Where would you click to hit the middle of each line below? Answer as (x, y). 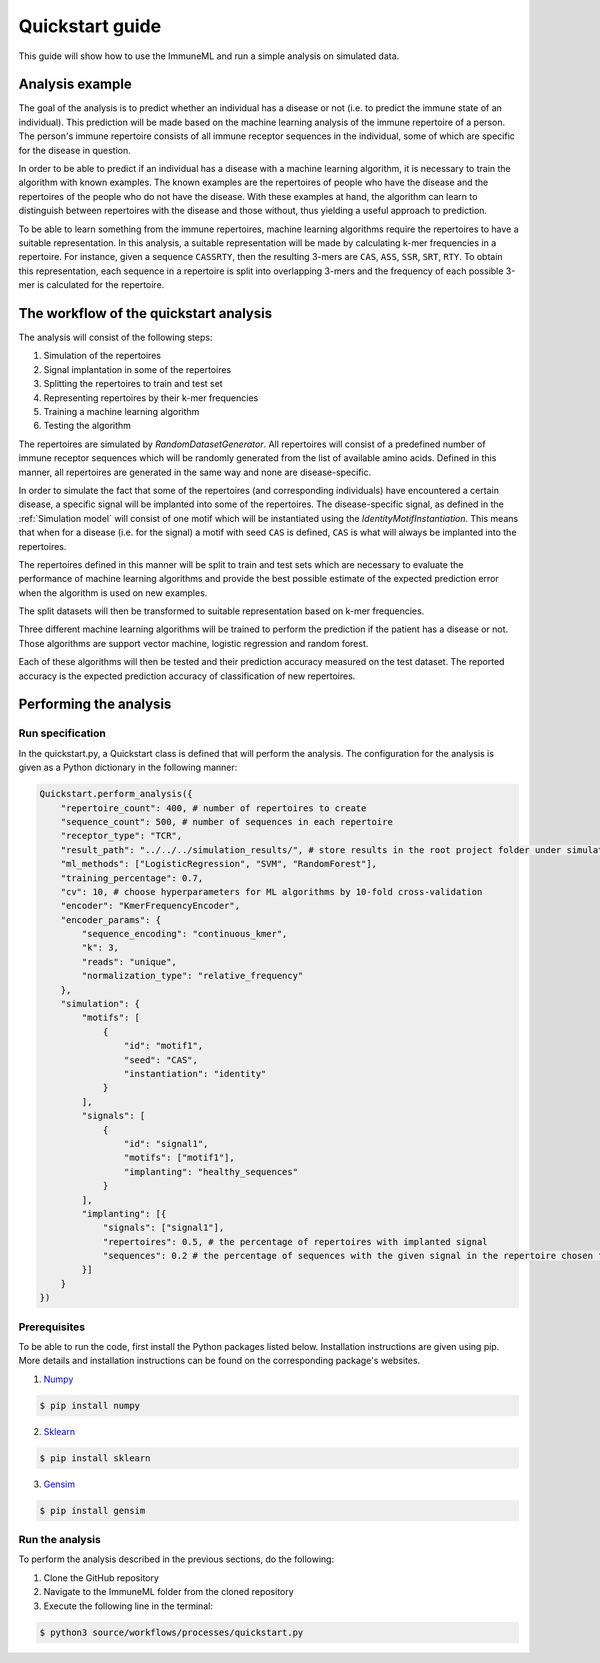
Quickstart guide (90, 26)
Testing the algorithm (87, 426)
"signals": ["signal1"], (163, 1228)
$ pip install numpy (89, 1405)
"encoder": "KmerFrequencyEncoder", (150, 906)
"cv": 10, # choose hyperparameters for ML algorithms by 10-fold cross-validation (271, 891)
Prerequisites (51, 1327)
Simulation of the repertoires (102, 356)
